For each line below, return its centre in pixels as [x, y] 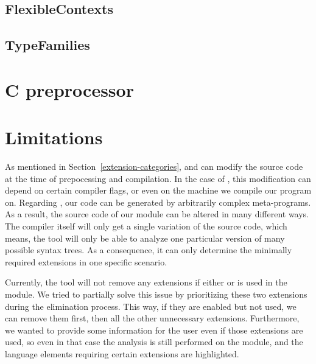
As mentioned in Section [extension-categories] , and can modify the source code [154, 166]
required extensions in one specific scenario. [86, 261]
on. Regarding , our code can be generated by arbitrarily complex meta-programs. [158, 202]
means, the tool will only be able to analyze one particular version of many [145, 238]
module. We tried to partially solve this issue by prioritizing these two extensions [156, 294]
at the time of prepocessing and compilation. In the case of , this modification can [158, 178]
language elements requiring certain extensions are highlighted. [122, 353]
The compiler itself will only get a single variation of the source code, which [146, 226]
